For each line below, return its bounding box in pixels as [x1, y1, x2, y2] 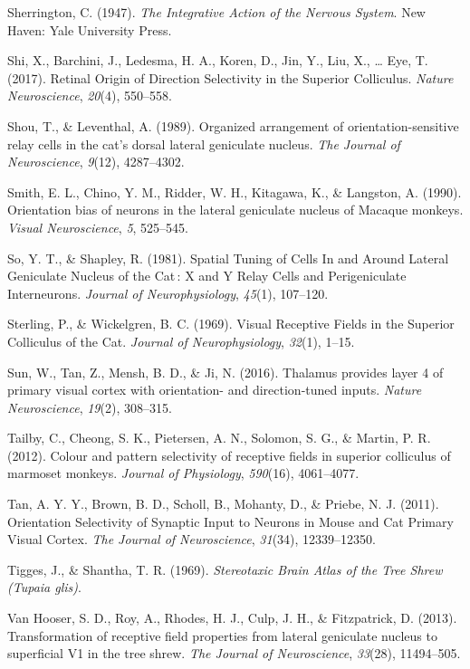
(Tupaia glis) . [7, 578, 82, 597]
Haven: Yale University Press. [7, 20, 172, 39]
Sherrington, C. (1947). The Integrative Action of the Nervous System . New [7, 3, 426, 21]
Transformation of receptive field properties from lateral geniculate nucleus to [7, 626, 437, 645]
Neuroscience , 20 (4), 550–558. [7, 86, 172, 105]
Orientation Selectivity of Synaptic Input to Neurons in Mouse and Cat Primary [7, 511, 454, 530]
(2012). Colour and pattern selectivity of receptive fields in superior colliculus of [7, 445, 451, 464]
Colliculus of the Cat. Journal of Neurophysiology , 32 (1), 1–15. [7, 331, 355, 350]
